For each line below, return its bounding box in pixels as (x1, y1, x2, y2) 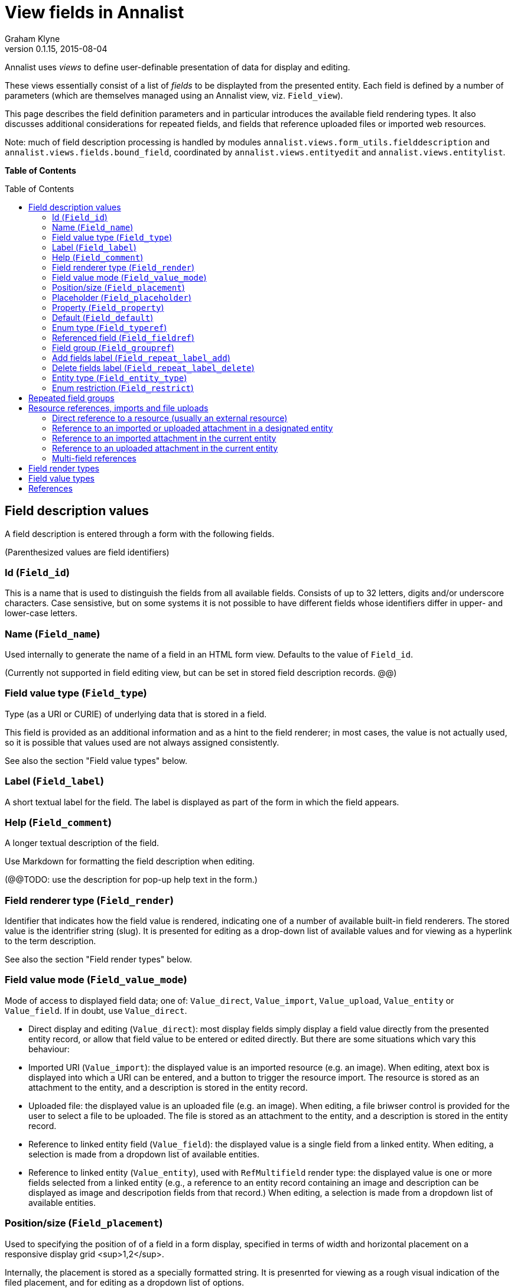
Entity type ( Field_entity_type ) (52, 372, 187, 383)
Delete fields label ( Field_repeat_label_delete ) (52, 362, 255, 373)
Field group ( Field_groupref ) (52, 342, 174, 353)
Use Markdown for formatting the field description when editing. (5, 856, 255, 867)
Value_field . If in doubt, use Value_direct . (5, 1005, 187, 1016)
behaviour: (28, 1043, 70, 1054)
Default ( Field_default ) (52, 312, 154, 323)
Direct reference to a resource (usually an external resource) (52, 412, 288, 423)
